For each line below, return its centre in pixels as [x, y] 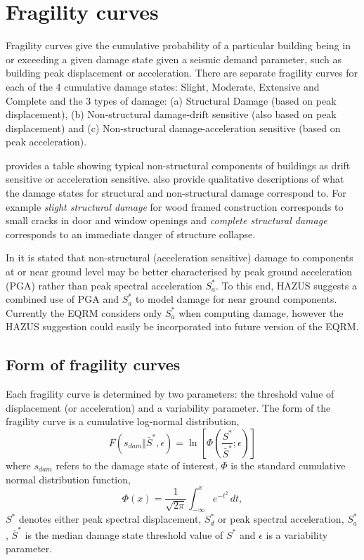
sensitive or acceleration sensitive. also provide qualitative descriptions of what [175, 179]
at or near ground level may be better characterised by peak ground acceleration [179, 272]
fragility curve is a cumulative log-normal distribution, [123, 421]
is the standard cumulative [288, 465]
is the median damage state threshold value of [124, 534]
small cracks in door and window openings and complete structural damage [167, 220]
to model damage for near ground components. [236, 299]
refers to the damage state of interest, [137, 465]
